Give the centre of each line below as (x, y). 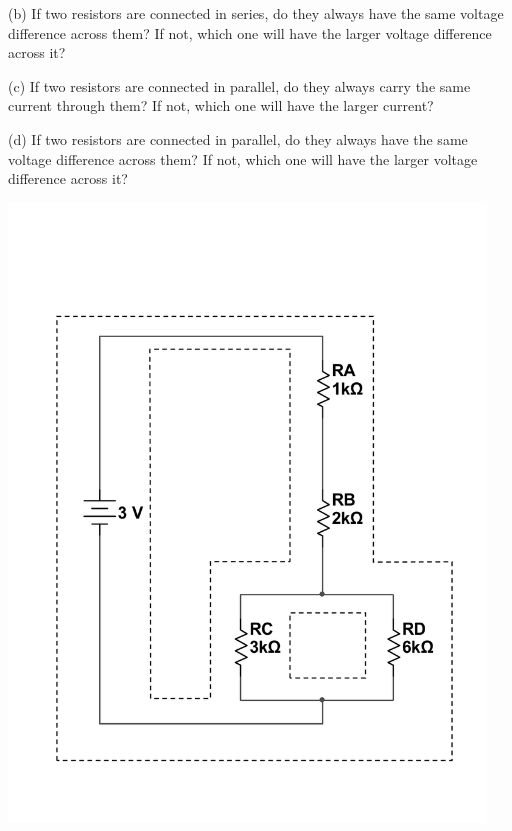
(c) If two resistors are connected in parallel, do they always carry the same (239, 85)
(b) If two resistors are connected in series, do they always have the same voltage (256, 13)
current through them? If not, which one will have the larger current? (221, 105)
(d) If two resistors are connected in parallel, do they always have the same (238, 138)
